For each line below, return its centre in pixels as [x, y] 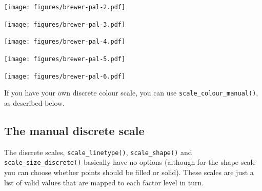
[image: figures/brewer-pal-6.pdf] [65, 76]
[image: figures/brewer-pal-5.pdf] [65, 59]
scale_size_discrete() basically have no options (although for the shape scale [130, 162]
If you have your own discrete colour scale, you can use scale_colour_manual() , [131, 93]
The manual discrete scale [74, 130]
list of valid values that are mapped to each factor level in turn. [104, 182]
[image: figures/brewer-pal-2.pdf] [65, 7]
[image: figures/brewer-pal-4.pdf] [65, 42]
